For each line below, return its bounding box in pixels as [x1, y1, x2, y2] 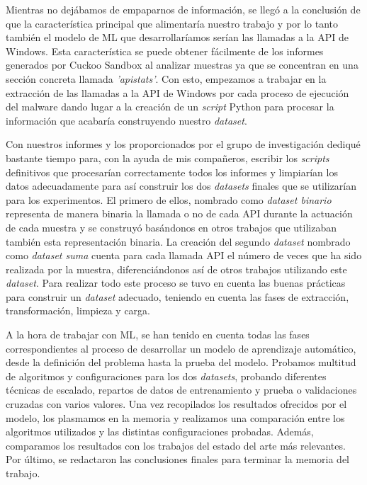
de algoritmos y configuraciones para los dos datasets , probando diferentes [6, 368, 327, 383]
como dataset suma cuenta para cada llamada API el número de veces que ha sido [6, 248, 362, 263]
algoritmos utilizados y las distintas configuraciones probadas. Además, [6, 424, 314, 439]
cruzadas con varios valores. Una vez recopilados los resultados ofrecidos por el [6, 396, 347, 411]
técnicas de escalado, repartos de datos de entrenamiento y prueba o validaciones [6, 382, 357, 397]
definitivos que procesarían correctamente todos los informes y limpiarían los [6, 164, 338, 179]
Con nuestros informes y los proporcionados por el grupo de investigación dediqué [6, 137, 361, 152]
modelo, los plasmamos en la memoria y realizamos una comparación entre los [6, 410, 345, 425]
